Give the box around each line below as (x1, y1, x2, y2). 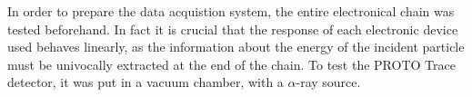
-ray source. (296, 73, 361, 92)
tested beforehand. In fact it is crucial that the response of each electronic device (7, 19, 458, 38)
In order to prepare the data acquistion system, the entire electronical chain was (7, 2, 455, 20)
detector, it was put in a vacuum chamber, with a (7, 73, 284, 92)
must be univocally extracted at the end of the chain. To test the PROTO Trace (7, 54, 456, 73)
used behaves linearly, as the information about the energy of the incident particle (7, 37, 465, 56)
